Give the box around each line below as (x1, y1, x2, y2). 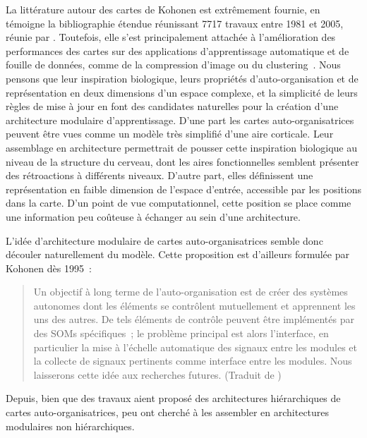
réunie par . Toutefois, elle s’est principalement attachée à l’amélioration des (6, 30, 336, 44)
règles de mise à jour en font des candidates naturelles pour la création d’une (6, 99, 339, 114)
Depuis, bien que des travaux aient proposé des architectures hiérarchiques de (6, 391, 341, 406)
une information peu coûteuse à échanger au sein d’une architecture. (6, 209, 301, 224)
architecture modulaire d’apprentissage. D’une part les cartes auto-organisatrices (6, 112, 354, 127)
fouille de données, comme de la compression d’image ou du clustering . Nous (6, 57, 341, 72)
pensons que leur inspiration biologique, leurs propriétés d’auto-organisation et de (6, 71, 359, 85)
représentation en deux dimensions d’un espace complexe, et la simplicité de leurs (6, 85, 358, 99)
